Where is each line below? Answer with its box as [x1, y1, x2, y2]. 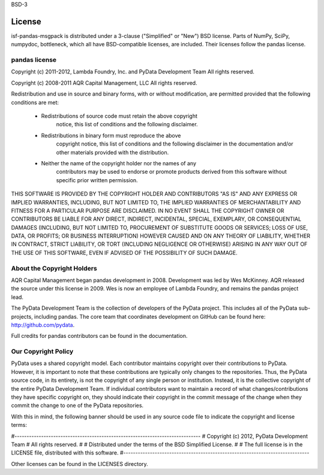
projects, [11, 313, 33, 320]
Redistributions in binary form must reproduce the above [41, 132, 181, 139]
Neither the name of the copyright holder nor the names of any [41, 159, 197, 167]
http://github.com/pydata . [11, 321, 75, 328]
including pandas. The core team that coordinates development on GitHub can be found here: [34, 313, 266, 320]
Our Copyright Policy [11, 348, 74, 356]
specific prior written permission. [56, 176, 138, 183]
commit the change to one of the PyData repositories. [11, 402, 144, 409]
